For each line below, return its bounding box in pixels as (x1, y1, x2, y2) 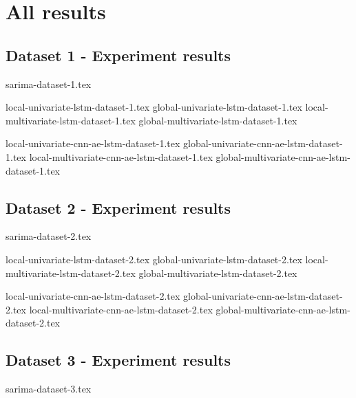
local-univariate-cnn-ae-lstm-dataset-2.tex (6, 289, 180, 303)
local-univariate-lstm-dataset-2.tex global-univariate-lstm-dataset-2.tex (6, 252, 302, 266)
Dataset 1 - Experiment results (6, 44, 231, 65)
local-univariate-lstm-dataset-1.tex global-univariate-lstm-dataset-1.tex (6, 100, 302, 114)
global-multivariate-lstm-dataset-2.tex (138, 265, 297, 280)
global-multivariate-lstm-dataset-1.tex (138, 113, 297, 127)
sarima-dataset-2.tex (6, 229, 92, 243)
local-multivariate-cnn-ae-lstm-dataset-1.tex (29, 149, 213, 164)
